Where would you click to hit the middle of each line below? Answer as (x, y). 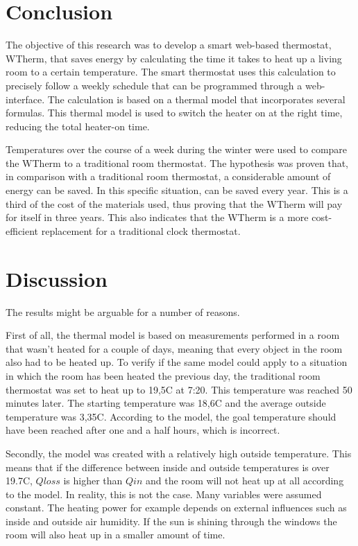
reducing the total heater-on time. (78, 126)
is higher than (93, 481)
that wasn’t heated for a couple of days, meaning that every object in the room (174, 348)
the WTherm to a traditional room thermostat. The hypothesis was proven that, (177, 162)
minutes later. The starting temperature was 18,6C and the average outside (166, 403)
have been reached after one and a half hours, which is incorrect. (143, 430)
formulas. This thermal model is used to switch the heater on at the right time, (174, 113)
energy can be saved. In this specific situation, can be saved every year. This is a (177, 190)
